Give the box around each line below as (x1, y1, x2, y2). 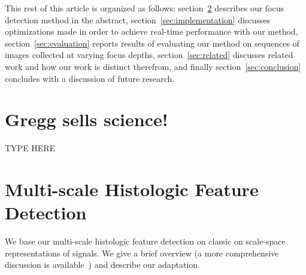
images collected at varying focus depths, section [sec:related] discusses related (5, 48, 293, 61)
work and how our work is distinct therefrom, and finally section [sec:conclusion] (5, 60, 301, 72)
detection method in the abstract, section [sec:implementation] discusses (5, 13, 271, 26)
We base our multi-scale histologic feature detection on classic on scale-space (5, 235, 286, 247)
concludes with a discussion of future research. (5, 72, 175, 84)
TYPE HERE (5, 142, 56, 154)
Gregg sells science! (5, 107, 168, 132)
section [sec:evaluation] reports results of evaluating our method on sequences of (5, 36, 299, 49)
